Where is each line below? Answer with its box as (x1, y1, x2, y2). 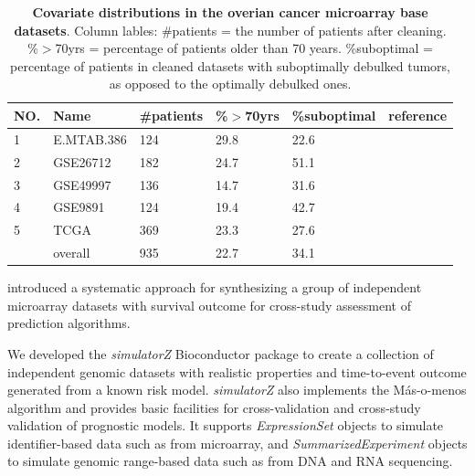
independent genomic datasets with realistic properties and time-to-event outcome (7, 362, 467, 381)
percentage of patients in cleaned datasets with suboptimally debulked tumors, (10, 56, 451, 75)
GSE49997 (53, 175, 111, 194)
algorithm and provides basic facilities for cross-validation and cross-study (7, 397, 421, 417)
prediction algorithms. (7, 313, 131, 333)
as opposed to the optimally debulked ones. (109, 74, 352, 93)
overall (53, 243, 90, 262)
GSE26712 (53, 152, 111, 171)
